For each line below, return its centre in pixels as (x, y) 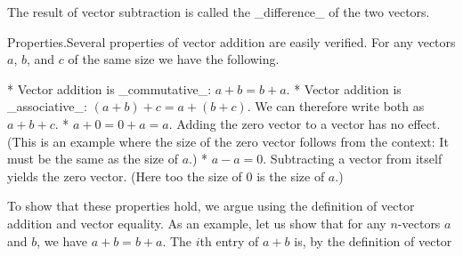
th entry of (229, 240)
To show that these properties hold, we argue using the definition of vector (211, 206)
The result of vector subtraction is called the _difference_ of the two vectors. (219, 12)
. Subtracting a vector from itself (353, 159)
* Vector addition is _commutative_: (110, 88)
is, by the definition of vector (373, 240)
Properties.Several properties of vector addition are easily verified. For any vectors (231, 41)
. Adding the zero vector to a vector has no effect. (305, 123)
